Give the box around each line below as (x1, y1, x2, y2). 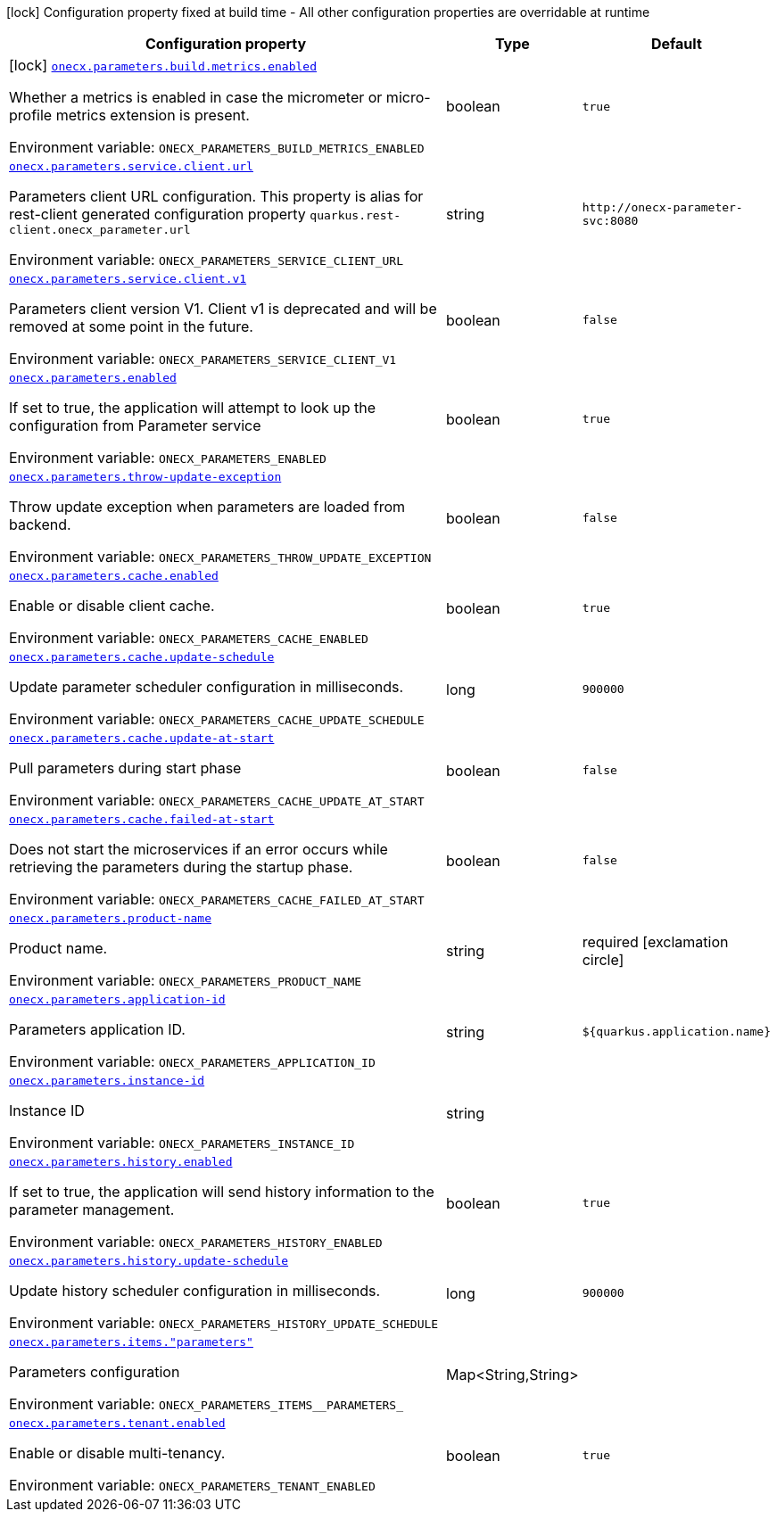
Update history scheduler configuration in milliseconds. (9, 1282, 381, 1300)
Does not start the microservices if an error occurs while (9, 840, 388, 858)
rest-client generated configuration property (9, 205, 306, 223)
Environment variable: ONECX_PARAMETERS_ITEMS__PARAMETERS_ (9, 1395, 404, 1413)
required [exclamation (582, 932, 729, 951)
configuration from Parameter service (9, 417, 261, 434)
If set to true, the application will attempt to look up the (9, 399, 376, 417)
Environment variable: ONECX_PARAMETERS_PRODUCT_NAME (9, 971, 362, 989)
